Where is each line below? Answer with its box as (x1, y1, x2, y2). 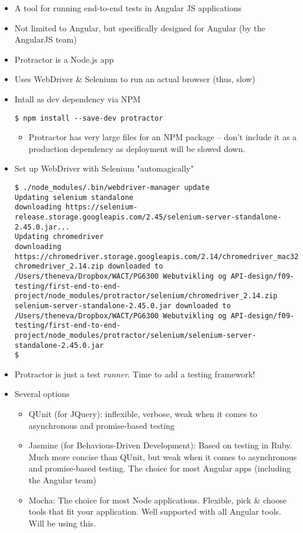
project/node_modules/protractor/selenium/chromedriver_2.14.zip (14, 292, 278, 301)
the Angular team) (28, 473, 96, 486)
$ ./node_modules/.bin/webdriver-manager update (14, 183, 210, 192)
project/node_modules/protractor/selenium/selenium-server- (14, 331, 256, 340)
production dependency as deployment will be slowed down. (28, 142, 246, 154)
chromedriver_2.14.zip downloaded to (14, 262, 163, 271)
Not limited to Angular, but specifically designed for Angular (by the (14, 21, 266, 34)
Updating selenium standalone (14, 193, 134, 202)
